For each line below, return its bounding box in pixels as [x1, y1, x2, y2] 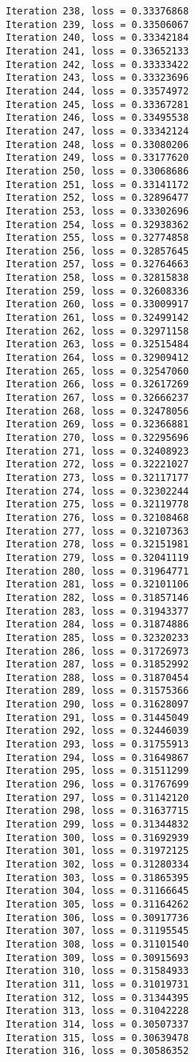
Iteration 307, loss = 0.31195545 [6, 925, 189, 937]
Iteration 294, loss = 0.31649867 [6, 751, 189, 763]
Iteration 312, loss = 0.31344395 [6, 992, 189, 1004]
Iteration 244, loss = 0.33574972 [6, 85, 189, 97]
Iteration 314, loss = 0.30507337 [6, 1018, 189, 1030]
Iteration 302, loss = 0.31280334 [6, 859, 189, 870]
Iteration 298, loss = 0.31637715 [6, 805, 189, 817]
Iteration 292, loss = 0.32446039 [6, 725, 189, 737]
